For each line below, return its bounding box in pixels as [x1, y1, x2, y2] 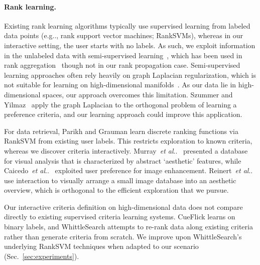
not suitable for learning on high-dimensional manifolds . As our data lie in [4, 79, 236, 90]
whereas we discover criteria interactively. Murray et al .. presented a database [4, 145, 248, 156]
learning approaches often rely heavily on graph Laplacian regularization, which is [4, 69, 256, 80]
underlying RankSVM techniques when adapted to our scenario [4, 241, 199, 251]
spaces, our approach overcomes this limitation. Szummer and [43, 89, 233, 99]
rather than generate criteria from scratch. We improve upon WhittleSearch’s [4, 231, 242, 241]
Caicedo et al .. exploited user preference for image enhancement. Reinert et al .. [4, 165, 253, 176]
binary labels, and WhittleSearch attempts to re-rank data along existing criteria [4, 221, 253, 232]
